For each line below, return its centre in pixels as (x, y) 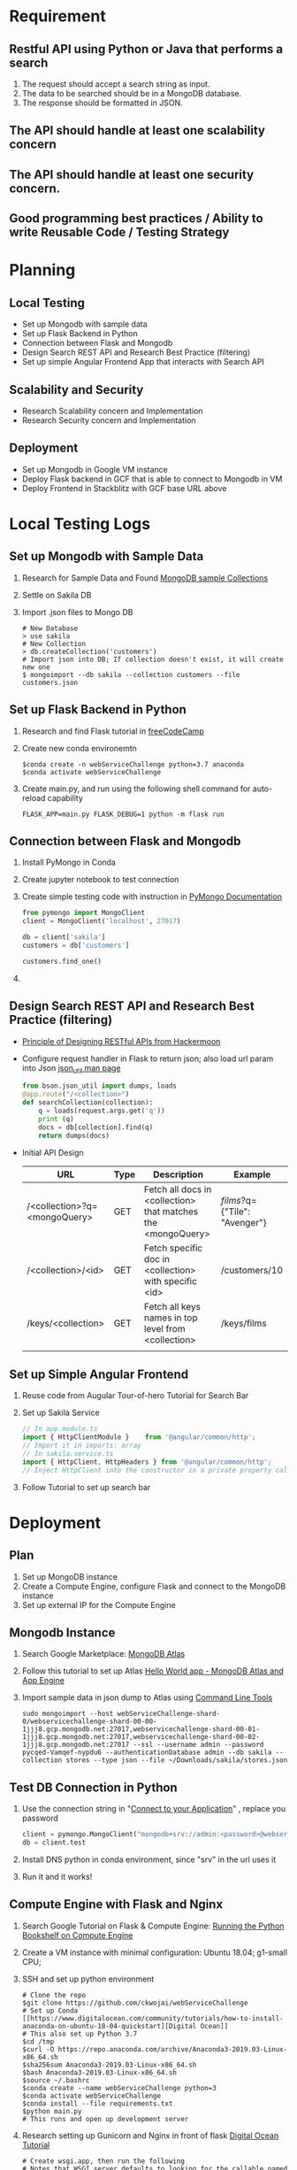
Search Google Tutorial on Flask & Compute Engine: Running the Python (153, 1926)
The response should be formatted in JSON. (102, 103)
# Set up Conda (50, 2011)
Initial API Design (53, 1152)
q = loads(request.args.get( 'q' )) (102, 1111)
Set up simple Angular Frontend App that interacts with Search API (143, 362)
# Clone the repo (54, 1995)
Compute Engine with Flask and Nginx (116, 1905)
